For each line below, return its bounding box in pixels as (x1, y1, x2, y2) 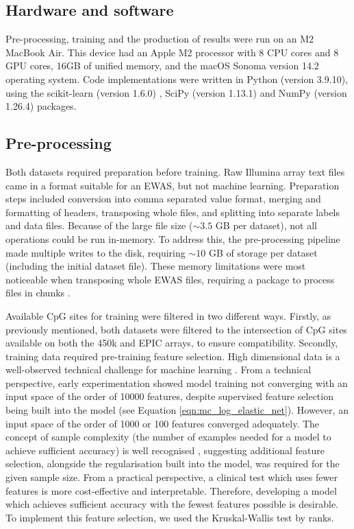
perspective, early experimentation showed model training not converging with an (5, 375, 348, 390)
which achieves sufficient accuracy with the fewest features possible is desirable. (5, 497, 338, 511)
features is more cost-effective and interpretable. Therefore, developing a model (5, 483, 337, 497)
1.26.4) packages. (5, 99, 77, 113)
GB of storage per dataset (208, 245, 318, 259)
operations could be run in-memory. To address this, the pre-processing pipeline (5, 231, 340, 246)
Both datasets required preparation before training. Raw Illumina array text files (5, 164, 345, 178)
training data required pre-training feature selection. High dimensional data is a (5, 349, 340, 363)
